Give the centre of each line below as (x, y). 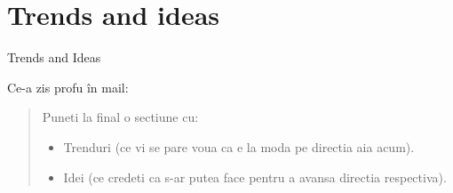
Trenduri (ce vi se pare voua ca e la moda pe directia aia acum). (239, 146)
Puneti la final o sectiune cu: (120, 117)
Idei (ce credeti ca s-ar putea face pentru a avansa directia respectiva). (255, 177)
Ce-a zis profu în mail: (68, 87)
